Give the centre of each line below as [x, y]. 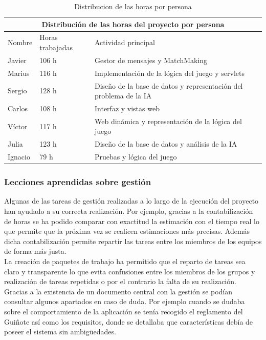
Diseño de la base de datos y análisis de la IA [166, 144]
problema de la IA [123, 96]
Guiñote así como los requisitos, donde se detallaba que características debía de [129, 321]
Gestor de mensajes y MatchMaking [151, 60]
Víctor [18, 126]
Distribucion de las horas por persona [133, 6]
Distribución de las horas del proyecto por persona [133, 24]
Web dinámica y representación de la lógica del [168, 121]
